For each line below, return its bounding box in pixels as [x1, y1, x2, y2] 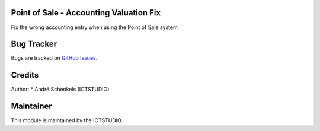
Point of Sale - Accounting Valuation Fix [11, 8, 161, 18]
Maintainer [11, 101, 53, 111]
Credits [11, 70, 39, 80]
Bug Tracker [11, 39, 57, 49]
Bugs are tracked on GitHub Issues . [11, 55, 98, 62]
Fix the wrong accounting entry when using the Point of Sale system [11, 24, 178, 31]
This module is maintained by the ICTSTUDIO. [11, 117, 123, 124]
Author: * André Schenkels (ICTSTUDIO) [11, 86, 110, 93]
